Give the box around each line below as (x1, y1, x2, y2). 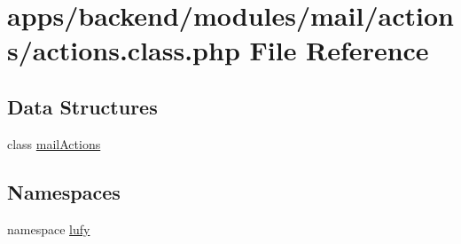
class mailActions (7, 134, 101, 153)
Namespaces (7, 177, 121, 205)
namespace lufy (7, 219, 90, 238)
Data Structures (7, 92, 158, 120)
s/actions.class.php (7, 32, 240, 68)
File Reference (249, 32, 429, 68)
